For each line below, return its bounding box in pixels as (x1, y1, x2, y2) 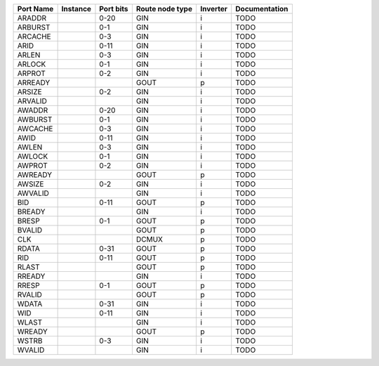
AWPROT (17, 161, 48, 170)
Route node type (135, 4, 193, 13)
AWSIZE (17, 179, 44, 189)
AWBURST (17, 115, 53, 124)
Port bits (99, 4, 129, 13)
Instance (61, 4, 91, 13)
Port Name (17, 4, 54, 13)
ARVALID (17, 96, 47, 105)
